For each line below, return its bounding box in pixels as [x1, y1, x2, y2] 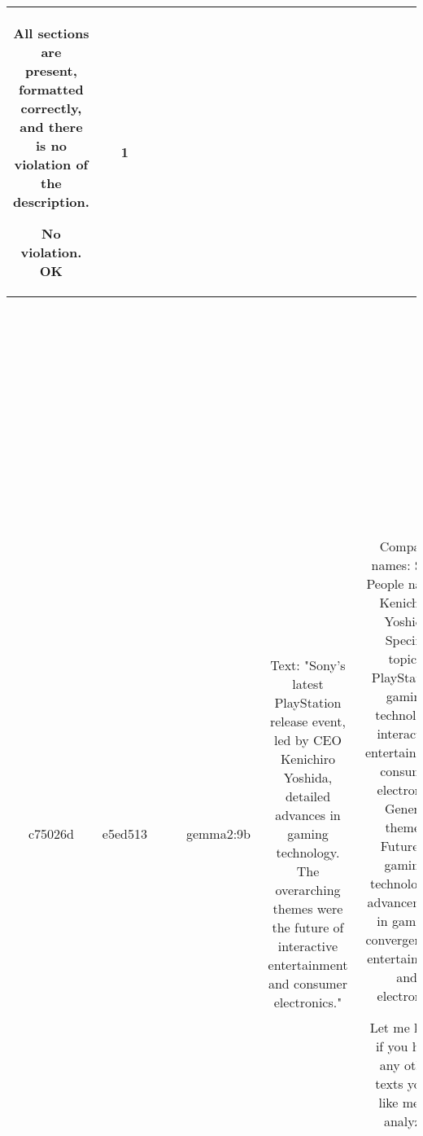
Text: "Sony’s [270, 656, 346, 674]
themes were [273, 899, 343, 918]
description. [13, 192, 89, 211]
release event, [269, 712, 346, 730]
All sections [13, 24, 89, 42]
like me [378, 1093, 420, 1112]
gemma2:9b [185, 824, 251, 843]
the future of [272, 918, 344, 936]
